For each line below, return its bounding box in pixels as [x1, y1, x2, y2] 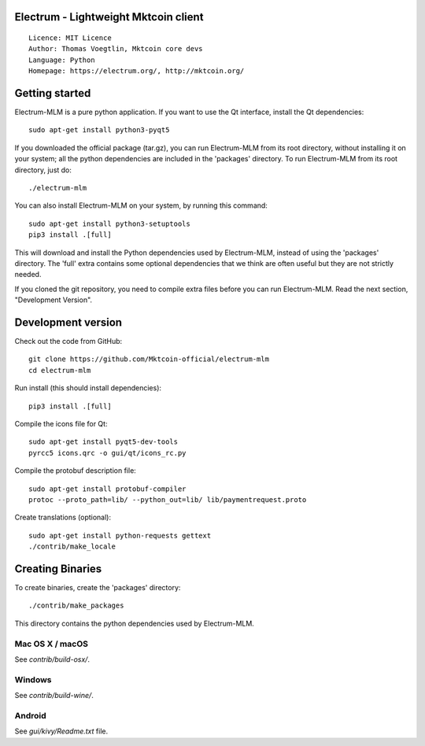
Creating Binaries [14, 562, 102, 575]
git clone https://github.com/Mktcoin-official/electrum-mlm [28, 355, 269, 364]
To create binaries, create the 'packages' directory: [14, 583, 181, 593]
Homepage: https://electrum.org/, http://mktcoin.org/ [28, 67, 245, 76]
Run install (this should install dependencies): [14, 383, 161, 393]
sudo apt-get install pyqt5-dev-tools [28, 438, 179, 446]
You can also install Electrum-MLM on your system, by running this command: [14, 201, 268, 210]
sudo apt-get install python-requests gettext [28, 531, 212, 540]
